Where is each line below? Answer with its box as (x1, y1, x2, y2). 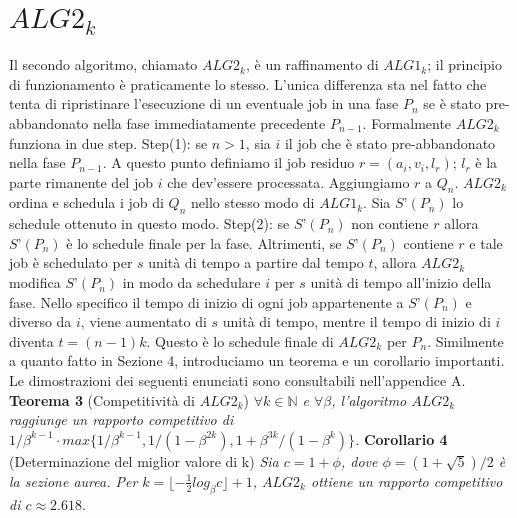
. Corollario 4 (354, 428, 448, 449)
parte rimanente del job (9, 171, 153, 192)
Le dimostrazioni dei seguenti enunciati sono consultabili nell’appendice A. (9, 370, 466, 391)
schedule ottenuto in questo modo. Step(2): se (9, 213, 290, 234)
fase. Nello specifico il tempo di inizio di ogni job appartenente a (9, 291, 404, 312)
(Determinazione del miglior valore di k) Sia (9, 450, 279, 471)
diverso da (9, 311, 72, 332)
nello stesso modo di (190, 192, 315, 213)
